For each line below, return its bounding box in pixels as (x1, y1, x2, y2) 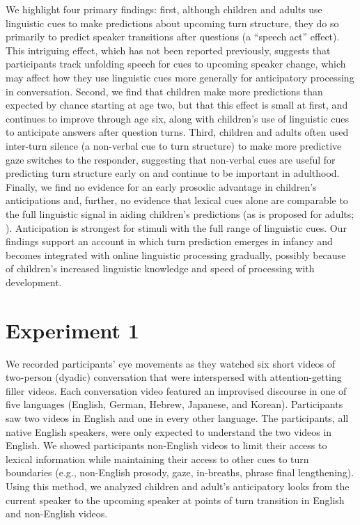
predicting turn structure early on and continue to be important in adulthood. (6, 166, 340, 180)
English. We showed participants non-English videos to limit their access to (6, 438, 327, 453)
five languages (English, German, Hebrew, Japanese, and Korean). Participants (6, 397, 343, 412)
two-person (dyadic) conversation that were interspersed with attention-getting (6, 370, 342, 384)
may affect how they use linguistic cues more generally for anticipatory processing (6, 70, 354, 84)
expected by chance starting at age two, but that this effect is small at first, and (6, 97, 348, 112)
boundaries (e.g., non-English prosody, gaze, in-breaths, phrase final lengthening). (6, 465, 354, 480)
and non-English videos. (6, 506, 108, 521)
